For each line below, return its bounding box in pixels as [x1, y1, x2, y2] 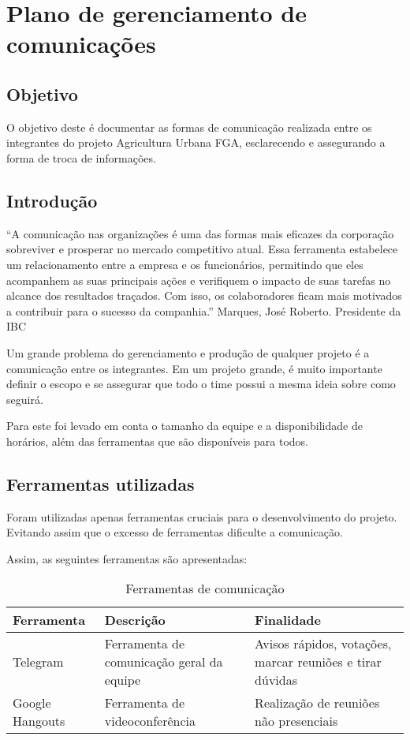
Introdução [6, 188, 98, 212]
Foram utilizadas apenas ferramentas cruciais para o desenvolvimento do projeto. [6, 508, 397, 525]
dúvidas [255, 671, 297, 690]
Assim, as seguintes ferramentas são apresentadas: [6, 550, 248, 566]
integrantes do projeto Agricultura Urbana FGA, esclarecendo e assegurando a [6, 134, 386, 151]
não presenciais [255, 712, 338, 731]
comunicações [6, 28, 156, 60]
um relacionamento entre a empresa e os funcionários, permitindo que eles [6, 256, 363, 272]
